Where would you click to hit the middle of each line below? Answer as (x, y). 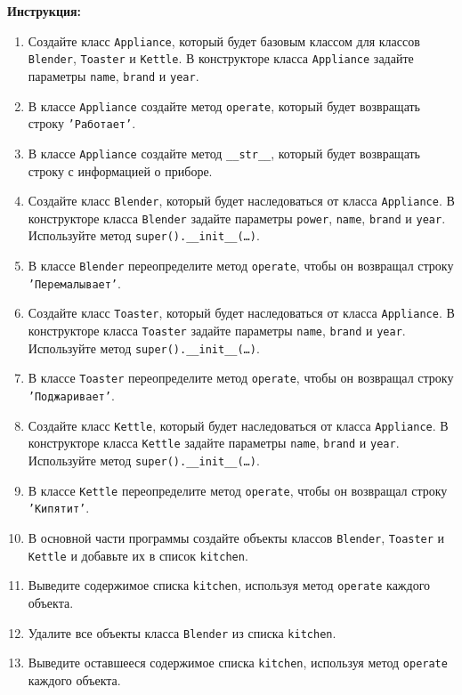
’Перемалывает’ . (74, 283)
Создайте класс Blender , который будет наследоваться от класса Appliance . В (241, 201)
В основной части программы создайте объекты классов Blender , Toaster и (236, 537)
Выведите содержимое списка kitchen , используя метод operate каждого (229, 585)
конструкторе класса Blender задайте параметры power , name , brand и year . (237, 218)
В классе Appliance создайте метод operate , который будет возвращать (224, 105)
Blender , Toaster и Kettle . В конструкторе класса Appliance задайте (221, 58)
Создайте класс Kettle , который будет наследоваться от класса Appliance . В (238, 425)
